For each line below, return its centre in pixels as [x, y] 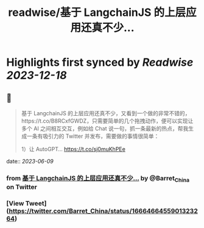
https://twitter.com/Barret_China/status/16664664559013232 [103, 211]
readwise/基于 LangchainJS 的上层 [97, 12]
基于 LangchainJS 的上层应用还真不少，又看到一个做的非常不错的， [106, 113]
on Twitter [22, 187]
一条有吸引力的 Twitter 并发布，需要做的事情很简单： [93, 136]
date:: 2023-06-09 [30, 161]
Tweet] [36, 204]
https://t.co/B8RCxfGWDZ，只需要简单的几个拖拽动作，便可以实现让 [107, 121]
